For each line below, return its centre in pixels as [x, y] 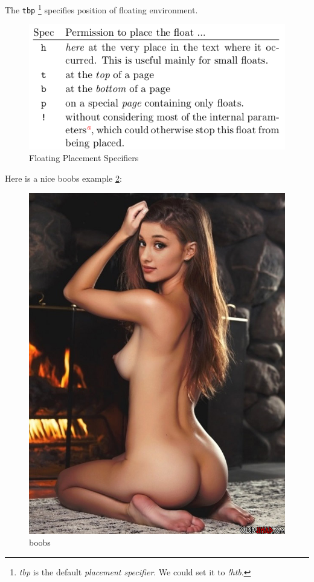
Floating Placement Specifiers [84, 158]
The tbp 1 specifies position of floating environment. [101, 9]
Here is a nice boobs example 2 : [63, 178]
